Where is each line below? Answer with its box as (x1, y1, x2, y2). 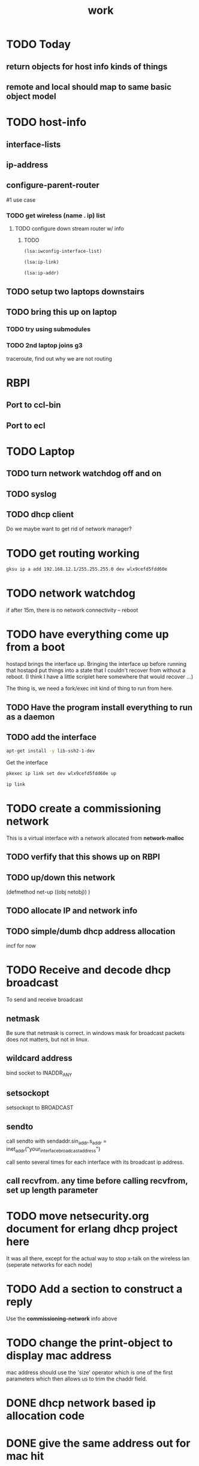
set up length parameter (6, 1185, 98, 1196)
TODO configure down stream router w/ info (14, 225, 124, 232)
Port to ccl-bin (6, 400, 61, 410)
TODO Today (6, 37, 71, 51)
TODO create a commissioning (6, 802, 161, 816)
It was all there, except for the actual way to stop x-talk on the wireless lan (6, 1255, 190, 1262)
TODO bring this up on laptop (6, 307, 117, 317)
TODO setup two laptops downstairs (6, 287, 145, 297)
